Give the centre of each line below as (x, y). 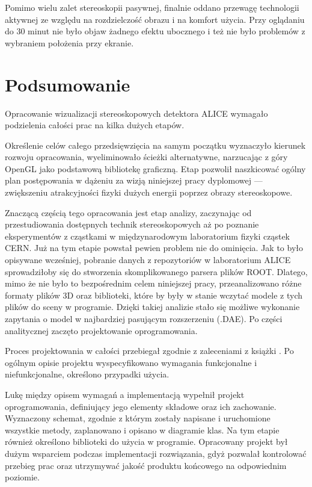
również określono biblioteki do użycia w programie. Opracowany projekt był (146, 442)
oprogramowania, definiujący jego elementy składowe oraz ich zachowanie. (141, 406)
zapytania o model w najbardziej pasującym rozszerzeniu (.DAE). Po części (144, 318)
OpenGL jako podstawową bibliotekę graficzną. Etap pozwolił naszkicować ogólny (155, 168)
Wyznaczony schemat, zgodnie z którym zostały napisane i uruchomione (138, 418)
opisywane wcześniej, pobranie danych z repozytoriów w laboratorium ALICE (148, 260)
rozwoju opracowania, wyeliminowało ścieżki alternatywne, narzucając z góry (146, 157)
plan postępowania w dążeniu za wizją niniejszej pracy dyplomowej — (134, 180)
